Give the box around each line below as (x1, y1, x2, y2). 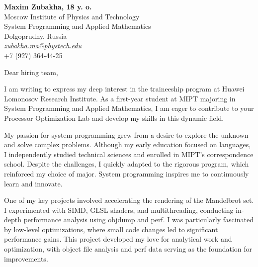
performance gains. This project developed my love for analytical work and (4, 234, 232, 244)
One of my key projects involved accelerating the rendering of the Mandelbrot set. (4, 195, 254, 205)
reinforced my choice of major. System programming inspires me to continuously (4, 168, 249, 178)
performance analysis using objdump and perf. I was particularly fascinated (23, 214, 254, 225)
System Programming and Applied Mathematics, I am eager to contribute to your (4, 103, 254, 113)
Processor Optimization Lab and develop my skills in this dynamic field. (4, 112, 224, 123)
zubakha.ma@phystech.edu (4, 40, 82, 51)
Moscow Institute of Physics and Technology (4, 11, 140, 21)
